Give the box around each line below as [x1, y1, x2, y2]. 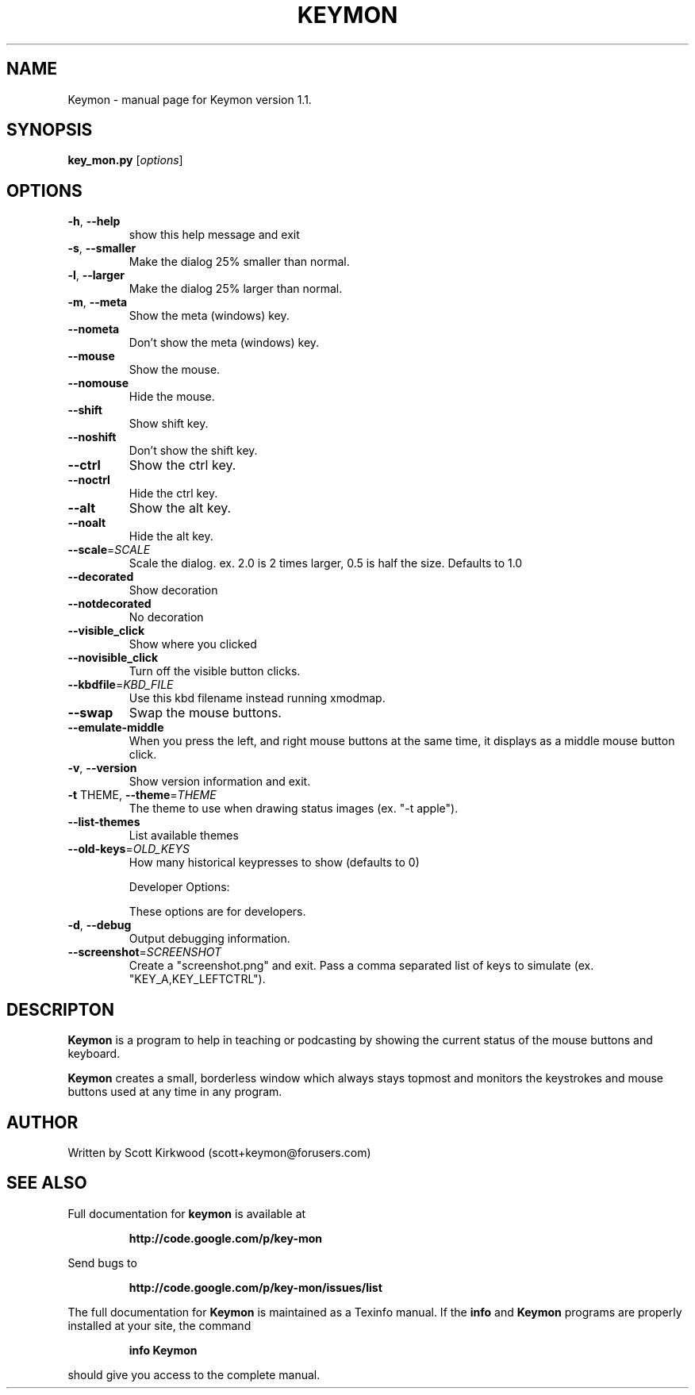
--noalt [67, 516, 106, 530]
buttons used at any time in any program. [67, 1085, 282, 1099]
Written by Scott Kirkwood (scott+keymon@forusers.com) [67, 1145, 371, 1159]
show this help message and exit [129, 228, 300, 242]
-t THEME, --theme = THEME [67, 788, 217, 802]
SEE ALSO [6, 1173, 87, 1193]
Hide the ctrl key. [129, 486, 218, 501]
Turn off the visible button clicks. [129, 664, 301, 678]
